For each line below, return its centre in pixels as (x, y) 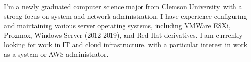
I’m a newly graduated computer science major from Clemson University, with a (123, 6)
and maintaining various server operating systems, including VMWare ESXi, (117, 25)
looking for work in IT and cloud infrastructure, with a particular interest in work (126, 44)
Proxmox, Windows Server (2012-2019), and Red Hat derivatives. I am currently (123, 35)
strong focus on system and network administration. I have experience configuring (125, 16)
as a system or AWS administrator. (56, 54)
